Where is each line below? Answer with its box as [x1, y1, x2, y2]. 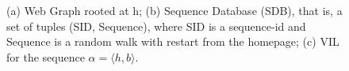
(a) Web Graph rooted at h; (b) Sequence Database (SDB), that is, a [6, 2, 343, 18]
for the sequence [6, 48, 85, 65]
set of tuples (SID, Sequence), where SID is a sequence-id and [6, 17, 306, 34]
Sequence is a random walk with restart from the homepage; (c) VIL [6, 33, 339, 50]
